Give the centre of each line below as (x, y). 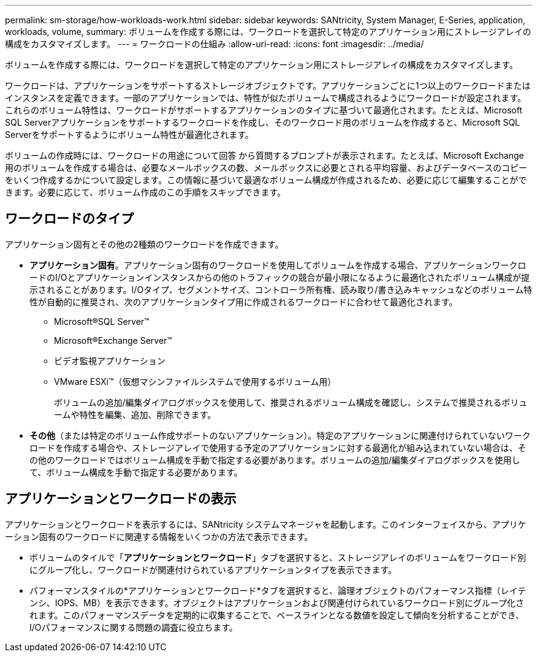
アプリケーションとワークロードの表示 (121, 499)
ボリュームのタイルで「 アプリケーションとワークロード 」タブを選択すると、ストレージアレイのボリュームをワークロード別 (278, 557)
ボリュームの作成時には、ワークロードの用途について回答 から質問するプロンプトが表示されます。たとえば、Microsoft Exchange (265, 155)
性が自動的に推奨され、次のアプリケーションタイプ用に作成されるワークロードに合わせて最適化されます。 (244, 302)
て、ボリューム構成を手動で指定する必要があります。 (136, 472)
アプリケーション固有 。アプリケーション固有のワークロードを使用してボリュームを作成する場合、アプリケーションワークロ (278, 265)
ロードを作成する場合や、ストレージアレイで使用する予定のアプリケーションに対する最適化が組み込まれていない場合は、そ (278, 447)
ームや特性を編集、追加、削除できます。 (135, 414)
